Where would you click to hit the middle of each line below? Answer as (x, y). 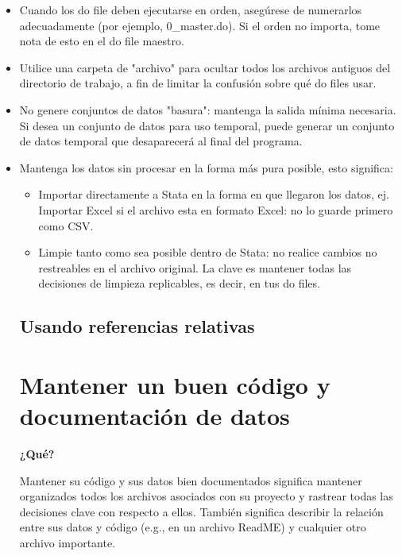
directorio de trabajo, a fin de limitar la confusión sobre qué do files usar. (198, 83)
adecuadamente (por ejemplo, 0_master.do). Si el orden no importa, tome (200, 25)
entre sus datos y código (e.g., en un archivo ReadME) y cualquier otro (193, 527)
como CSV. (66, 225)
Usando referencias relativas (137, 326)
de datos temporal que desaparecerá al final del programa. (161, 141)
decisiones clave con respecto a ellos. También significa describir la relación (201, 511)
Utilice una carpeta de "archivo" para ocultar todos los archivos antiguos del (205, 67)
